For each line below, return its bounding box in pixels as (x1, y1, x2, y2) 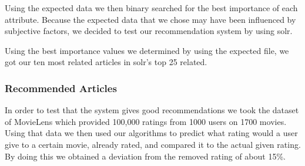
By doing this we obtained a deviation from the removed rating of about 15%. (5, 150, 286, 162)
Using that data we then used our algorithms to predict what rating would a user (5, 127, 298, 139)
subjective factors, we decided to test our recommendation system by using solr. (5, 25, 293, 37)
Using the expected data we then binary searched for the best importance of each (5, 2, 298, 13)
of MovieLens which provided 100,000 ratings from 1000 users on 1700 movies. (5, 115, 287, 127)
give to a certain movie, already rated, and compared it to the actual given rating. (5, 138, 301, 150)
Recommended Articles (5, 80, 117, 95)
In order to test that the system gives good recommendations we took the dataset (5, 104, 299, 116)
